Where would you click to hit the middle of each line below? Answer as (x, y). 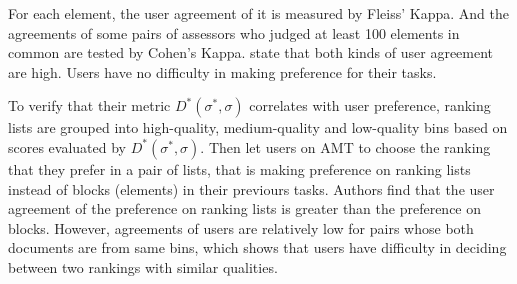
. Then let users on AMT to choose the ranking (345, 146)
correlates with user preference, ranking (370, 105)
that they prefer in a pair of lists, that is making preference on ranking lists (239, 168)
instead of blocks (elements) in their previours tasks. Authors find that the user (251, 188)
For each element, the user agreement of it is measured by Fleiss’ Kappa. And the (258, 13)
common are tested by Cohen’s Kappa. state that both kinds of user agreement (251, 52)
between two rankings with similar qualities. (143, 266)
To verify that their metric (89, 105)
